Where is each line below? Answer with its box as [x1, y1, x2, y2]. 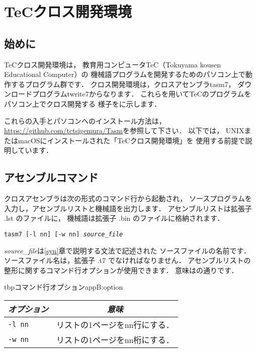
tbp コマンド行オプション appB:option [4, 282, 123, 292]
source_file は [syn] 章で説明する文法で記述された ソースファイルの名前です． [4, 245, 250, 255]
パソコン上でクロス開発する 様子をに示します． [4, 98, 161, 109]
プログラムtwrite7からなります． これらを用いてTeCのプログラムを [32, 89, 251, 99]
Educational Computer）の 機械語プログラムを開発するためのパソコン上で [4, 69, 245, 79]
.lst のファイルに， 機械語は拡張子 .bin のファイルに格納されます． [4, 213, 224, 223]
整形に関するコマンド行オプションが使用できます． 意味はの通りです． [4, 265, 238, 275]
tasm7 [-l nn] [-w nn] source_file [4, 230, 123, 238]
